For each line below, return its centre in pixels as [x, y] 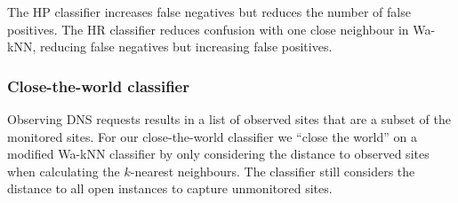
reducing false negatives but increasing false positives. [186, 47]
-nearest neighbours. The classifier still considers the [273, 171]
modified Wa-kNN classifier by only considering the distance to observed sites [218, 154]
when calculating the [64, 171]
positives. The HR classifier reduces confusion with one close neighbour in [208, 29]
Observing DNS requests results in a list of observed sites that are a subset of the [229, 119]
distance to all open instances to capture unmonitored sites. [170, 188]
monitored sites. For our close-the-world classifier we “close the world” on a [212, 136]
